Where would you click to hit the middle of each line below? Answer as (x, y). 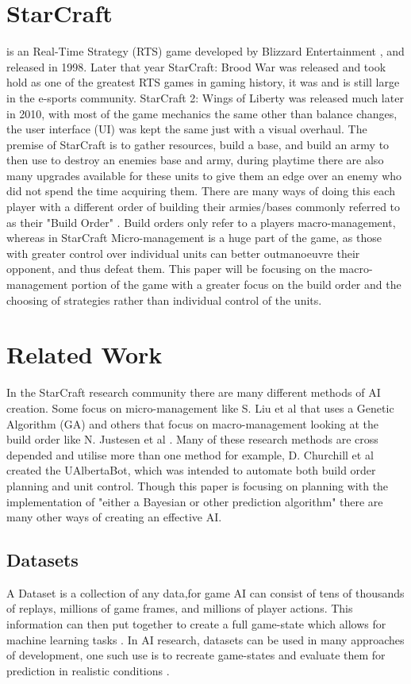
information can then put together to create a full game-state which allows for (196, 624)
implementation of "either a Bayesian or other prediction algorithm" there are (195, 501)
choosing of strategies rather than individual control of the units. (164, 300)
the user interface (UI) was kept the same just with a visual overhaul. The (187, 129)
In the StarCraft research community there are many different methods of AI (194, 392)
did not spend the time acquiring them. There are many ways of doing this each (201, 191)
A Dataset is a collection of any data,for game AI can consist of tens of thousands (205, 592)
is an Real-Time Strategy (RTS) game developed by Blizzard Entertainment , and (205, 51)
